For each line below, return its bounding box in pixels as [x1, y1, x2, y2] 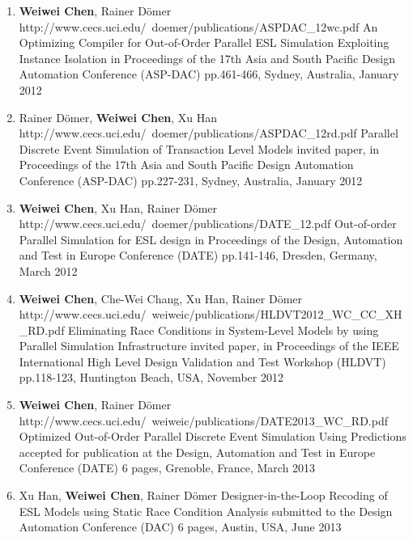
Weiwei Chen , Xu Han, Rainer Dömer [19, 199, 217, 216]
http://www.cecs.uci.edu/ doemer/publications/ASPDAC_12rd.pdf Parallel [19, 125, 398, 142]
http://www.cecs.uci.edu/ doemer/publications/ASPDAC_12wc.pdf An [19, 18, 378, 35]
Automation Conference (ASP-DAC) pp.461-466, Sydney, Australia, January [19, 66, 399, 82]
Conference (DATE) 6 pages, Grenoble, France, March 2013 [19, 459, 316, 476]
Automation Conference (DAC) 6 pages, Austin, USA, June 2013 [19, 518, 342, 535]
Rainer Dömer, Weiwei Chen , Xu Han [19, 108, 218, 125]
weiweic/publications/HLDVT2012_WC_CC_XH [151, 306, 402, 323]
